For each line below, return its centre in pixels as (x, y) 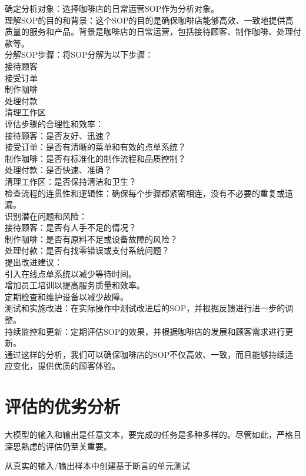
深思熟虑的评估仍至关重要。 (58, 446)
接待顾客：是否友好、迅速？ (58, 135)
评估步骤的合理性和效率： (54, 123)
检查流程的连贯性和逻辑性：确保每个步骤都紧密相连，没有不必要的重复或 (145, 193)
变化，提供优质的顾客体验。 (66, 366)
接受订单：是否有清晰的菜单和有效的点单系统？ (95, 147)
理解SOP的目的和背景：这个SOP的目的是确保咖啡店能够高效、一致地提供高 (149, 20)
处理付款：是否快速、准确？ (58, 170)
